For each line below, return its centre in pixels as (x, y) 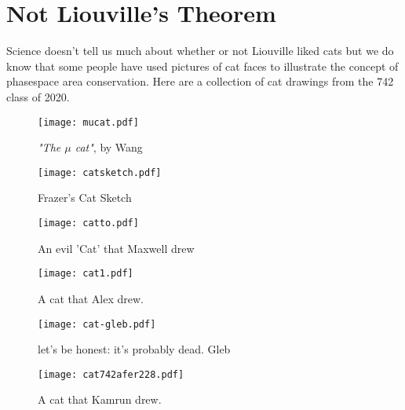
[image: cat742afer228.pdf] (111, 374)
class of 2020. (38, 96)
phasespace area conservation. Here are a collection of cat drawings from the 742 (200, 81)
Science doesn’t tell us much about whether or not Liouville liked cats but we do (200, 51)
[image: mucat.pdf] (88, 122)
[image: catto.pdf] (88, 223)
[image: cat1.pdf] (86, 274)
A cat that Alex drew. (91, 298)
